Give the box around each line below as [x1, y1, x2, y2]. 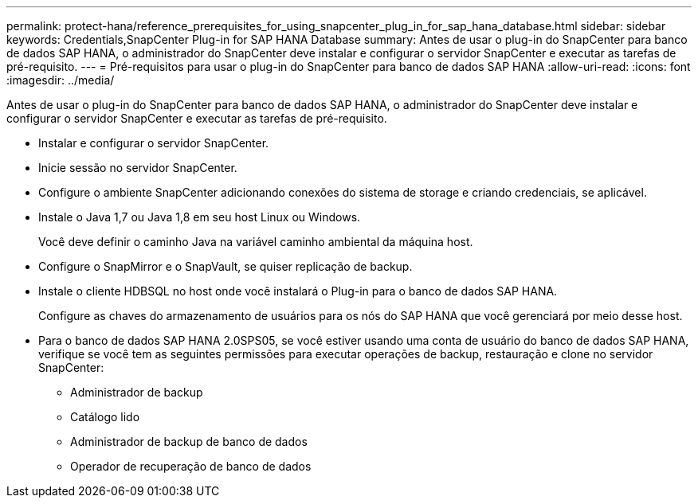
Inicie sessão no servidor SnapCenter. [38, 161, 237, 174]
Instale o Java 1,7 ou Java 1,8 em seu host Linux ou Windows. [38, 210, 361, 224]
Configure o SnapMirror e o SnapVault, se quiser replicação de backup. [38, 260, 413, 273]
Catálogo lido [70, 410, 140, 424]
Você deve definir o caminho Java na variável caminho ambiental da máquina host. [38, 235, 473, 248]
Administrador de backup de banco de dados [70, 435, 308, 448]
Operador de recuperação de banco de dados [70, 459, 312, 473]
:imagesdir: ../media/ [6, 73, 115, 87]
